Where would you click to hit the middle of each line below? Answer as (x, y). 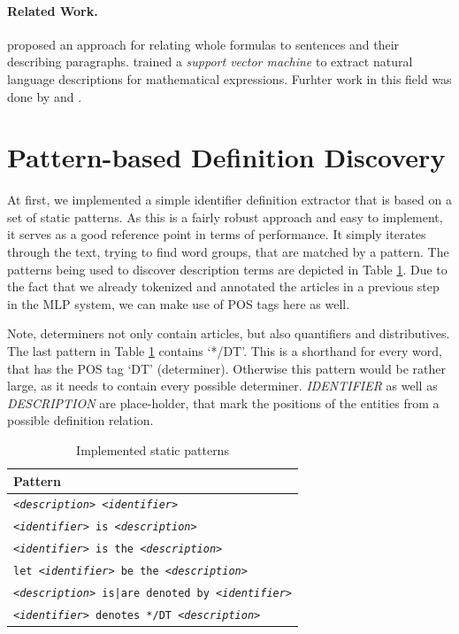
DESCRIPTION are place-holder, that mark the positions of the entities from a (223, 402)
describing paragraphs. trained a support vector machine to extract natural (210, 62)
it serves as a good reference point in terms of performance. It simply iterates (217, 234)
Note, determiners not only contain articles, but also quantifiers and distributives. (229, 333)
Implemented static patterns (153, 450)
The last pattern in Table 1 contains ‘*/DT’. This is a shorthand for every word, (225, 351)
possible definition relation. (80, 420)
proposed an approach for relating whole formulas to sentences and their (203, 44)
